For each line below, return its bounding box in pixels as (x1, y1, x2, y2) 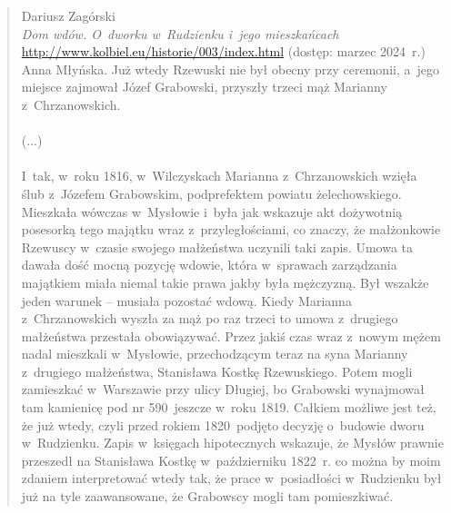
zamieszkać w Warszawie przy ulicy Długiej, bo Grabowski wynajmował (21, 380, 425, 399)
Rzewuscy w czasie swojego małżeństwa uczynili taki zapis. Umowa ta (21, 237, 414, 256)
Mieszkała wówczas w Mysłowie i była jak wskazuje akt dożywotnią (21, 202, 403, 221)
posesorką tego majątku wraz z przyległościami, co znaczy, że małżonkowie (21, 220, 441, 239)
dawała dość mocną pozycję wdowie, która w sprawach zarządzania (21, 255, 397, 274)
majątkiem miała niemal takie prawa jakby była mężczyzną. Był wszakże (21, 272, 429, 291)
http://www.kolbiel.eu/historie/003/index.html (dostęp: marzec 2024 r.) (21, 42, 426, 61)
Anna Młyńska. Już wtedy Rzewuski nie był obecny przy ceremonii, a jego (21, 59, 439, 78)
